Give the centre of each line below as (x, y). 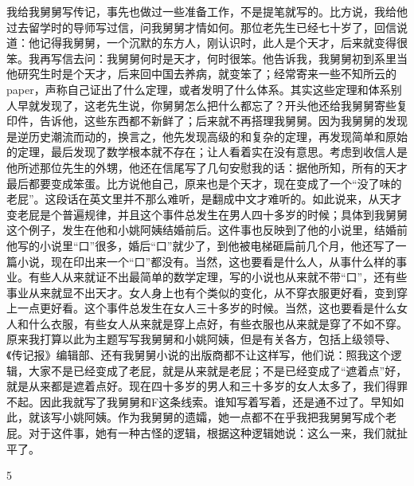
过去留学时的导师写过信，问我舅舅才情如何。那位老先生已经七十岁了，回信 (201, 27)
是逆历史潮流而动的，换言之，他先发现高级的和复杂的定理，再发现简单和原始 (207, 136)
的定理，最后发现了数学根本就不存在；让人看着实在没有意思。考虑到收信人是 (207, 152)
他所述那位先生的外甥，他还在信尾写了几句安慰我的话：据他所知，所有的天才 (207, 167)
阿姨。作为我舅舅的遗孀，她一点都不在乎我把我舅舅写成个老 (240, 417)
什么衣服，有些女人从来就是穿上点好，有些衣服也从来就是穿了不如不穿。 (218, 323)
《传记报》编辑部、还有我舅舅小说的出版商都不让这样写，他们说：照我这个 (199, 355)
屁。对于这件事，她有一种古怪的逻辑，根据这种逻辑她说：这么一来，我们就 (201, 433)
